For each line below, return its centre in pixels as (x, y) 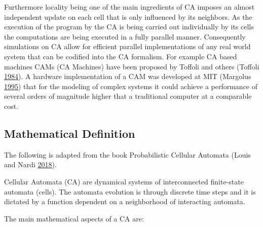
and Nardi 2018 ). (30, 164)
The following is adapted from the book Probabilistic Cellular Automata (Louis (127, 154)
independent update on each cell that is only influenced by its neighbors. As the (128, 16)
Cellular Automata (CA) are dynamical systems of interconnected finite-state (124, 181)
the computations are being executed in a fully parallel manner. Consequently (125, 36)
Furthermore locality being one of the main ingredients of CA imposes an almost (129, 7)
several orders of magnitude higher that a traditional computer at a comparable (128, 96)
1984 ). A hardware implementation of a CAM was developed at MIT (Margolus (128, 76)
